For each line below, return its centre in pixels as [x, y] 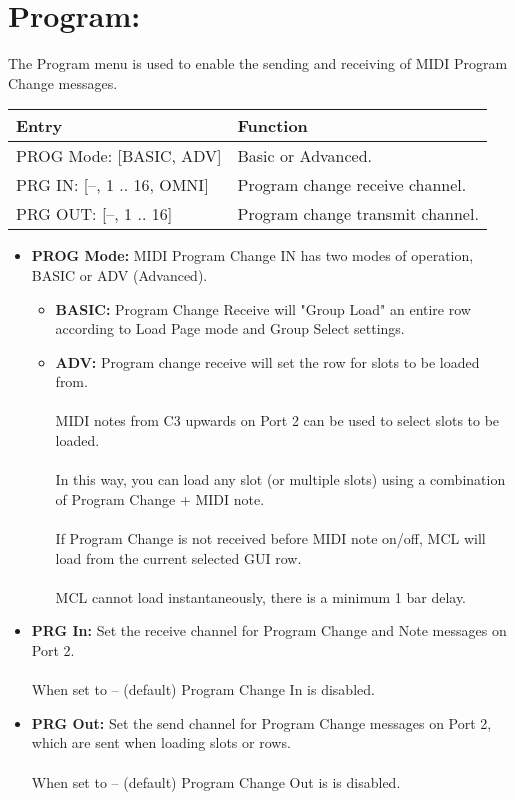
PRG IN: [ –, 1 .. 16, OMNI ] [112, 185]
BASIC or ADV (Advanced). [119, 274]
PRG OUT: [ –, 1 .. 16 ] [94, 214]
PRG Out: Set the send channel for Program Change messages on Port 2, [261, 722]
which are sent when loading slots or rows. [161, 742]
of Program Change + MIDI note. [160, 498]
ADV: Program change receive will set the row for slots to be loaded [267, 361]
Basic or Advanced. [305, 156]
